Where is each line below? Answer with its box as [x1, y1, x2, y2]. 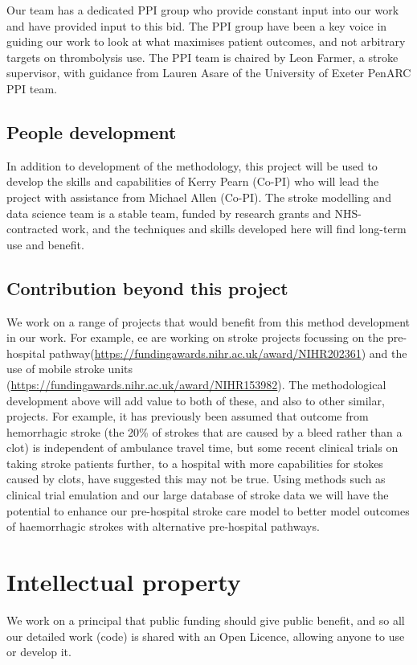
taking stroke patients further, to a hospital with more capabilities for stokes [6, 454, 383, 471]
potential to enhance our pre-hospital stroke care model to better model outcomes [6, 502, 410, 519]
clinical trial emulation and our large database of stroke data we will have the [6, 486, 389, 503]
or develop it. [6, 643, 72, 660]
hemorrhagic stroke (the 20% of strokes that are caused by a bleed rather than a [6, 423, 403, 440]
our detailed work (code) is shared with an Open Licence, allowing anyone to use [6, 627, 405, 644]
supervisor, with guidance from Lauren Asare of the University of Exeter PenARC [6, 64, 411, 81]
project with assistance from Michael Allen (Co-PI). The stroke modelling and [6, 188, 391, 205]
